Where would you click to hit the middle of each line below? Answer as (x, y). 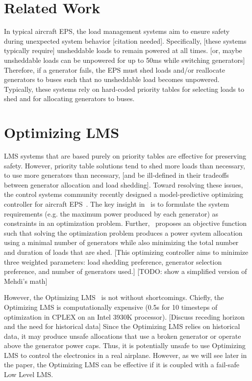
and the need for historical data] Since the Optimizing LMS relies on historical (122, 326)
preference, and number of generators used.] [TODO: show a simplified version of (126, 271)
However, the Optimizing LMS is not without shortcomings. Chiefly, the (114, 297)
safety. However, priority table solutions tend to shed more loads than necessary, (125, 165)
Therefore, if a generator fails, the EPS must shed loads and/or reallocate (114, 69)
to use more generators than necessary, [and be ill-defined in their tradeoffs (116, 175)
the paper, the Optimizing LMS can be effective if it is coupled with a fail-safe (122, 365)
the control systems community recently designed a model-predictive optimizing (124, 194)
